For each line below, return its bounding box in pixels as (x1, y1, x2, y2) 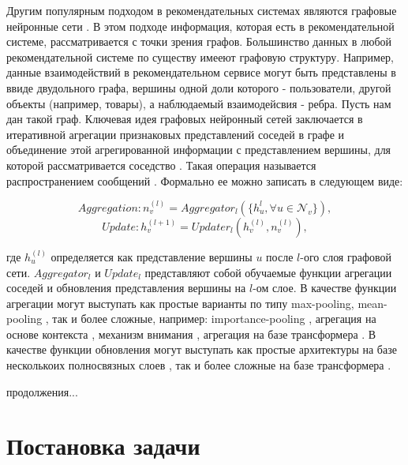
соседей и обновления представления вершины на (6, 279, 246, 296)
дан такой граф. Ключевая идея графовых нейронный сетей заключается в (6, 111, 363, 127)
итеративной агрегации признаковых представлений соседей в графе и (6, 126, 345, 142)
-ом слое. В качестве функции (253, 279, 397, 296)
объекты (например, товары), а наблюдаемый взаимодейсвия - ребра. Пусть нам (6, 95, 391, 111)
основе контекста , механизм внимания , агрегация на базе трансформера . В (6, 325, 376, 342)
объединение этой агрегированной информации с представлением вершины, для (6, 141, 391, 158)
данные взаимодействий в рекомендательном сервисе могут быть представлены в (6, 64, 396, 81)
